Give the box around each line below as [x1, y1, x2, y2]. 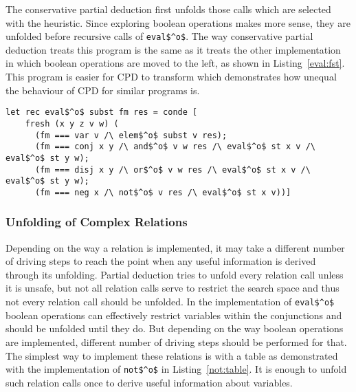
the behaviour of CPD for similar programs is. [5, 83, 200, 97]
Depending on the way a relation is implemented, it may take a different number [5, 240, 345, 254]
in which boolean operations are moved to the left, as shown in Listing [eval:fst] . [5, 56, 345, 70]
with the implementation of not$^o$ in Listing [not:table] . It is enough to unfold [5, 362, 347, 376]
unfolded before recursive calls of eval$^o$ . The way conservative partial [5, 29, 313, 43]
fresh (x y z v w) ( [25, 118, 119, 129]
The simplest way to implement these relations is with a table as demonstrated [5, 348, 338, 362]
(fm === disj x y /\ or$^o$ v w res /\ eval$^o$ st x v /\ [34, 164, 311, 175]
